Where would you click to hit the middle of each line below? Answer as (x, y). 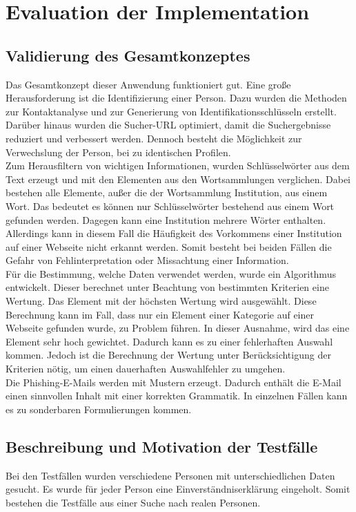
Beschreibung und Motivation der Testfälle (162, 446)
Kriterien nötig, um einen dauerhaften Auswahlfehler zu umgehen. (146, 369)
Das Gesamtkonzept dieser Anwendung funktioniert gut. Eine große (148, 84)
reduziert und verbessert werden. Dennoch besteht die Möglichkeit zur (154, 138)
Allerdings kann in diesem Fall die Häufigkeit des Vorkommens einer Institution (174, 233)
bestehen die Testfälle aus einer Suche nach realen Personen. (133, 502)
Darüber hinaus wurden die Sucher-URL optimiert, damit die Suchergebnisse (168, 125)
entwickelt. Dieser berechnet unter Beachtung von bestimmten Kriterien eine (167, 287)
